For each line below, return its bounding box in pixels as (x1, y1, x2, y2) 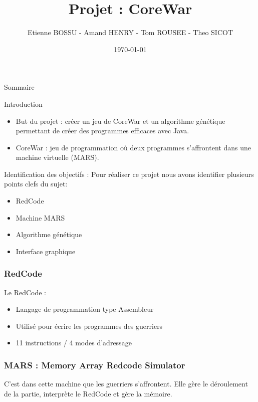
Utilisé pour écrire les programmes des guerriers (16, 320, 163, 331)
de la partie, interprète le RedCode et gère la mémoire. (4, 388, 172, 398)
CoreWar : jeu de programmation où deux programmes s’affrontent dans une (16, 142, 251, 152)
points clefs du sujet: (4, 178, 68, 189)
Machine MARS (16, 212, 65, 223)
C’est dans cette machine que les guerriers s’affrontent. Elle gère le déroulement (4, 378, 248, 389)
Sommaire (4, 82, 35, 92)
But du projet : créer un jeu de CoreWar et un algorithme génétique (16, 115, 225, 126)
